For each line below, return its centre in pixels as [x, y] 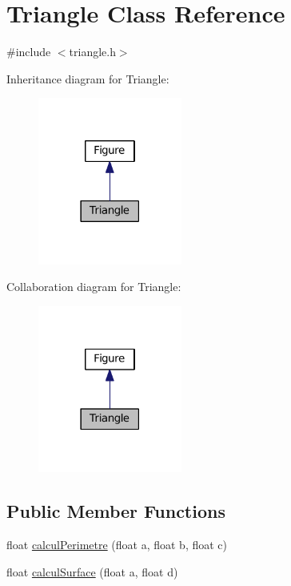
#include [29, 52]
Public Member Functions [116, 511]
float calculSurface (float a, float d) [92, 571]
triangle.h [92, 52]
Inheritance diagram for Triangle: [88, 78]
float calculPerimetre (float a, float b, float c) [117, 545]
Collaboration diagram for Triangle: [94, 287]
